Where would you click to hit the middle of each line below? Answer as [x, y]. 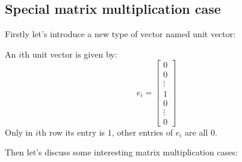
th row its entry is [72, 132]
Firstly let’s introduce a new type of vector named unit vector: [120, 34]
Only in [19, 132]
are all [197, 132]
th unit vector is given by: [69, 54]
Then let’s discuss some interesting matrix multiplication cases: [121, 152]
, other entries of [142, 132]
